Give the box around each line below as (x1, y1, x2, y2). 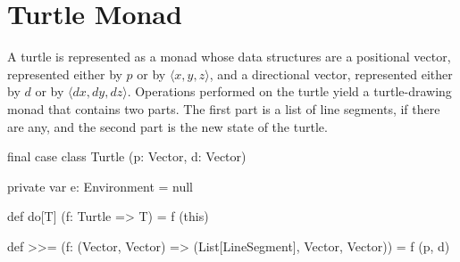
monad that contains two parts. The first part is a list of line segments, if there (7, 99, 440, 118)
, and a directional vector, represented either (209, 64, 453, 83)
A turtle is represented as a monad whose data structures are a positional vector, (7, 47, 451, 66)
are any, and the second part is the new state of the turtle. (7, 117, 328, 135)
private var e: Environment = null (7, 176, 193, 195)
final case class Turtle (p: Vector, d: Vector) (7, 147, 247, 166)
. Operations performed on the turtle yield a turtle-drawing (127, 82, 452, 101)
